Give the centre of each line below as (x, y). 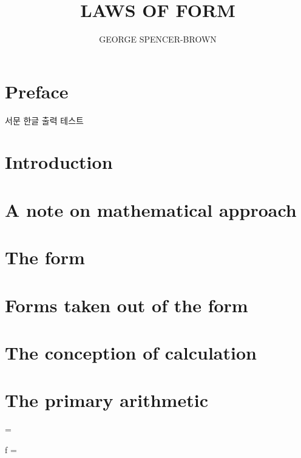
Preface (37, 91)
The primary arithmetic (107, 400)
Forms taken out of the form (127, 305)
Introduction (59, 162)
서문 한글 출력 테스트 (44, 120)
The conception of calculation (131, 352)
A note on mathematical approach (151, 209)
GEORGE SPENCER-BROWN (158, 39)
